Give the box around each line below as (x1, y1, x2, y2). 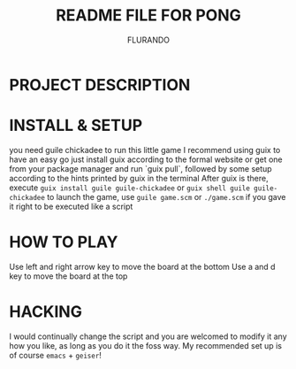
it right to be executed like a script (9, 201, 133, 211)
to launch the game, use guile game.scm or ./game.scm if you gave (47, 191, 286, 202)
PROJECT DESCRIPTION (9, 74, 191, 95)
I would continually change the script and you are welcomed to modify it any (9, 331, 287, 342)
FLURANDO (126, 35, 171, 45)
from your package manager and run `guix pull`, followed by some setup (9, 163, 272, 173)
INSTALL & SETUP (9, 116, 143, 135)
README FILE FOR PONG (56, 5, 241, 26)
